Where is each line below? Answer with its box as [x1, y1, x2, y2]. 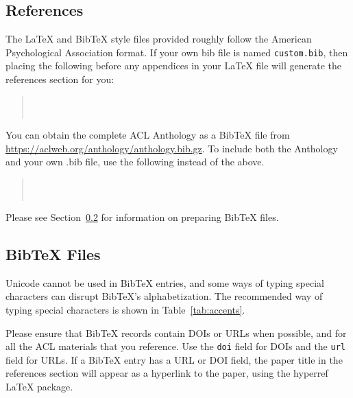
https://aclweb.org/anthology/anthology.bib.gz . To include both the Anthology [5, 141, 338, 155]
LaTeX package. [5, 379, 73, 394]
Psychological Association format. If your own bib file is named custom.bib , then [5, 45, 348, 59]
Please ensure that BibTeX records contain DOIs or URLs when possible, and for [5, 325, 347, 340]
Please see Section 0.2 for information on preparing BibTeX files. [5, 210, 279, 224]
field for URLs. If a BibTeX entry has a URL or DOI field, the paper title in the [5, 352, 343, 366]
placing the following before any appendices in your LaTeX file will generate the [5, 58, 342, 73]
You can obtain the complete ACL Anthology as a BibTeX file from [5, 127, 290, 141]
